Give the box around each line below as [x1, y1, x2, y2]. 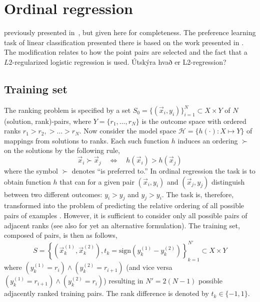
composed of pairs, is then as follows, [4, 230, 117, 240]
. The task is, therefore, [161, 189, 234, 199]
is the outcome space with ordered [141, 115, 246, 126]
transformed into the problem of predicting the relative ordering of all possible [4, 200, 244, 211]
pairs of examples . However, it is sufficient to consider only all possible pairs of [4, 210, 247, 221]
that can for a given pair [59, 176, 134, 187]
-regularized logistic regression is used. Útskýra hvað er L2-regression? [12, 56, 226, 67]
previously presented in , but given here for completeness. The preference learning [4, 27, 256, 38]
